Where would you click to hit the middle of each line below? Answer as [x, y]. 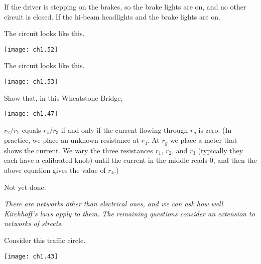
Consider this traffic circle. [45, 240]
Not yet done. [25, 187]
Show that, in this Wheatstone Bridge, [63, 97]
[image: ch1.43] [31, 256]
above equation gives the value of [55, 170]
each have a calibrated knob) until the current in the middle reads [106, 160]
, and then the [235, 160]
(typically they [221, 150]
